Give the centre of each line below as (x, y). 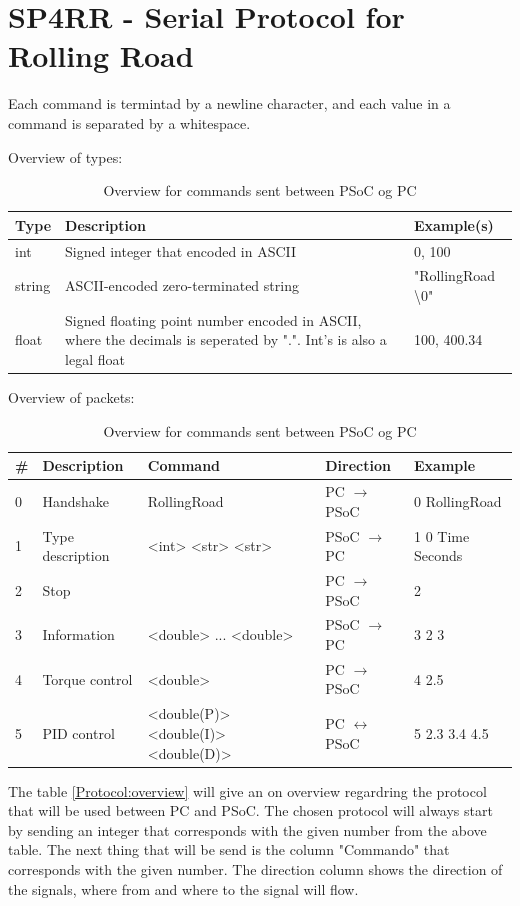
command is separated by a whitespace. (129, 122)
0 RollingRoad (458, 500)
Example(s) (453, 224)
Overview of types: (65, 156)
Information (78, 634)
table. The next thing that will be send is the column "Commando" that (229, 849)
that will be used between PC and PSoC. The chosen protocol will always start (250, 810)
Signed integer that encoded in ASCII (181, 250)
